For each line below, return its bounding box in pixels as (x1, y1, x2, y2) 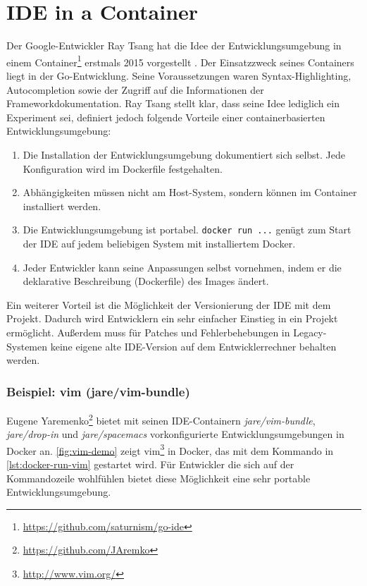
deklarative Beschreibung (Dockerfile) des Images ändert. (23, 274, 269, 288)
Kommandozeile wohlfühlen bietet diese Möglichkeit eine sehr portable (6, 470, 311, 485)
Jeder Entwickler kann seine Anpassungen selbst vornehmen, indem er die (23, 260, 342, 274)
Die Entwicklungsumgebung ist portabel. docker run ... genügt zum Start (23, 222, 352, 237)
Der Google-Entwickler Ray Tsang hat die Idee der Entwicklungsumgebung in (6, 38, 342, 53)
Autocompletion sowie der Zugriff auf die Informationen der (6, 82, 264, 97)
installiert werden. (23, 198, 101, 213)
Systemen (6, 338, 48, 353)
